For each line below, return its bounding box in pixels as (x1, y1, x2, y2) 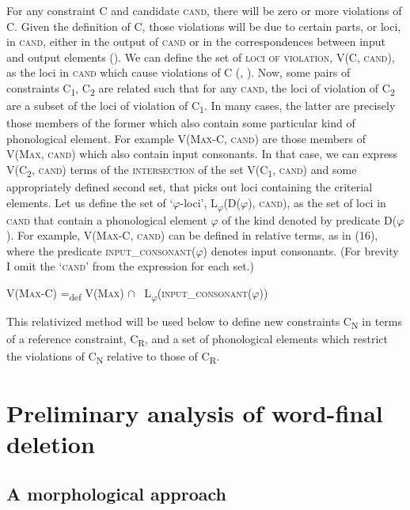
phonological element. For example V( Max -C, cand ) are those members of (6, 130, 366, 146)
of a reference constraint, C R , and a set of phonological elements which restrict (6, 331, 388, 349)
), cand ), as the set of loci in (248, 194, 386, 210)
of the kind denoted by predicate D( (222, 211, 397, 228)
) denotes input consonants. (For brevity (203, 242, 399, 259)
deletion (6, 427, 95, 459)
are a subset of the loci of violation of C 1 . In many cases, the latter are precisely (6, 97, 396, 115)
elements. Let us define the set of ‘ (6, 194, 173, 210)
